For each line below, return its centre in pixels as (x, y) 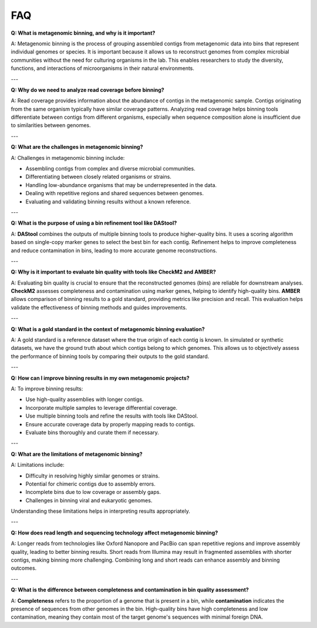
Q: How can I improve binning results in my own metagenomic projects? (100, 378)
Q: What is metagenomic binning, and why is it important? (83, 33)
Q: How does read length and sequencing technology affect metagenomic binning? (114, 533)
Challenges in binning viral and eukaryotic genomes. (89, 500)
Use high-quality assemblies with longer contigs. (85, 399)
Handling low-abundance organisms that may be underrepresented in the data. (121, 185)
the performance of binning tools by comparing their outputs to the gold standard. (110, 356)
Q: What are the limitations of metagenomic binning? (77, 454)
